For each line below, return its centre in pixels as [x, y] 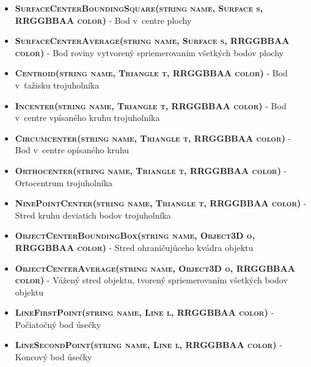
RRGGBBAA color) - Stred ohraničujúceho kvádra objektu [134, 247]
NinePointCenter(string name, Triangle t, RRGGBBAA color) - [161, 203]
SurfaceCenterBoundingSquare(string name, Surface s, [139, 8]
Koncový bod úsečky [53, 357]
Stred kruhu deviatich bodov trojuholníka [93, 215]
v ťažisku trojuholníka [57, 85]
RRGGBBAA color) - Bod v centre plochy [103, 20]
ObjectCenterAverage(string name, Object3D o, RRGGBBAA [155, 268]
